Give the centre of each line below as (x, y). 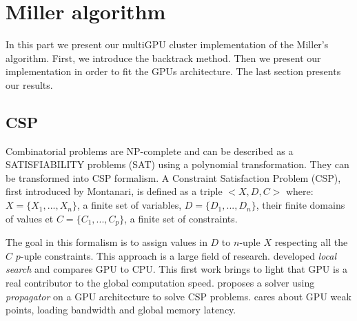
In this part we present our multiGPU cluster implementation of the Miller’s (167, 44)
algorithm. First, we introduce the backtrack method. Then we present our (163, 58)
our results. (29, 84)
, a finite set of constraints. (181, 218)
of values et (30, 218)
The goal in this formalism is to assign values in (106, 242)
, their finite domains (300, 205)
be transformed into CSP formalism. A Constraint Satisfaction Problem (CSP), (173, 177)
